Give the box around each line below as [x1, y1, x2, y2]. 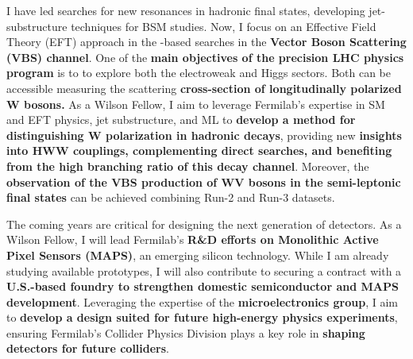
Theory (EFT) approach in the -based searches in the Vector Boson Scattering [6, 33, 407, 50]
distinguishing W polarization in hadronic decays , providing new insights [6, 126, 402, 143]
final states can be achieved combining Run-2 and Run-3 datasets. [6, 189, 335, 206]
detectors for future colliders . [6, 340, 170, 357]
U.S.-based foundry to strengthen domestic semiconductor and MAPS [6, 278, 399, 295]
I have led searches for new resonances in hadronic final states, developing [6, 2, 365, 18]
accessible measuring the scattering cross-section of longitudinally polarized [6, 79, 402, 96]
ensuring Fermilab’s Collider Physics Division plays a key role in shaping [6, 324, 365, 341]
